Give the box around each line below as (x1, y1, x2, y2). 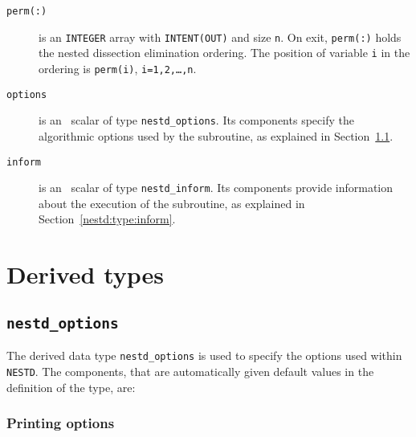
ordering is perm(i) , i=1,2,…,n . (39, 59, 197, 76)
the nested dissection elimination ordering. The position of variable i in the (39, 44, 410, 61)
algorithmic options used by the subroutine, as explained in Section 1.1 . (39, 127, 394, 144)
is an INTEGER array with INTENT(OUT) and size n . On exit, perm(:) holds (39, 28, 402, 45)
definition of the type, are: (6, 378, 136, 395)
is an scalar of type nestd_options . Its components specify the (39, 112, 354, 129)
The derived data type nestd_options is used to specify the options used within (6, 347, 402, 364)
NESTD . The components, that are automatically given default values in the (6, 362, 374, 379)
